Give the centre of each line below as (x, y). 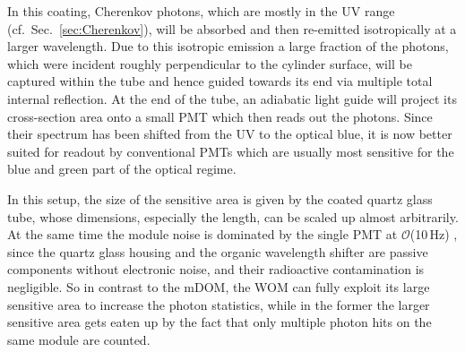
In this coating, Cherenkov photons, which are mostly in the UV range (201, 11)
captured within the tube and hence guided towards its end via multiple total (220, 81)
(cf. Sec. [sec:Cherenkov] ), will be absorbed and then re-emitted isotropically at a (232, 28)
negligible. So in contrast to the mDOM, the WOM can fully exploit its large (219, 286)
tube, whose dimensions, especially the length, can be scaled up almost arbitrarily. (233, 216)
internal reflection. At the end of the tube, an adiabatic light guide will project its (232, 98)
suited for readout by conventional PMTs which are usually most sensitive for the (231, 151)
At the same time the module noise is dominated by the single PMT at (202, 234)
